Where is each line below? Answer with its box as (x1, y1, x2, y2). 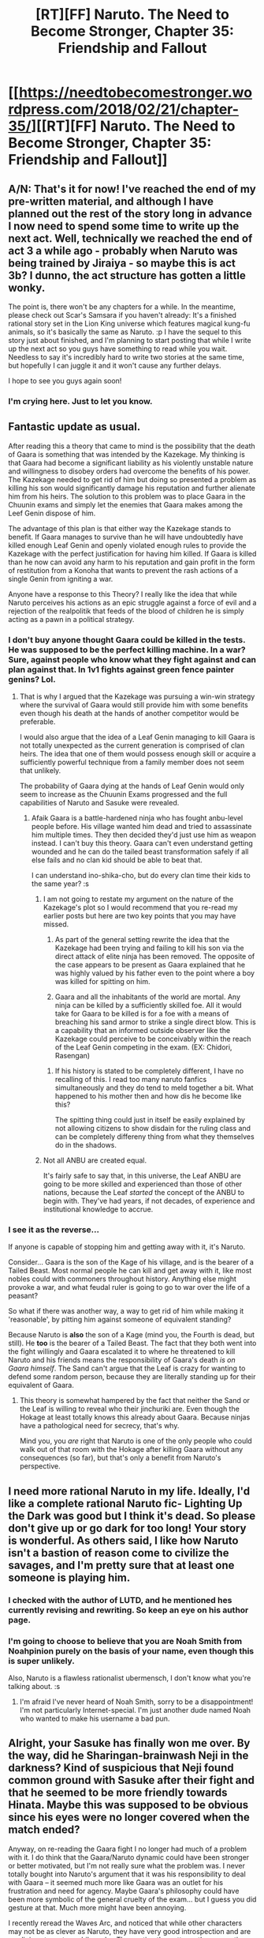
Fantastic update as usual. (8, 420, 141, 434)
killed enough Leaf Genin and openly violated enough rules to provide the (8, 540, 247, 550)
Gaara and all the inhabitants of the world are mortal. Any (54, 992, 240, 1001)
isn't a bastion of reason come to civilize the (8, 1546, 229, 1559)
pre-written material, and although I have (8, 194, 214, 208)
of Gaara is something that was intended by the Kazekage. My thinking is (8, 449, 246, 459)
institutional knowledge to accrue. (43, 1205, 154, 1214)
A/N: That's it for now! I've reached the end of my (8, 182, 256, 195)
